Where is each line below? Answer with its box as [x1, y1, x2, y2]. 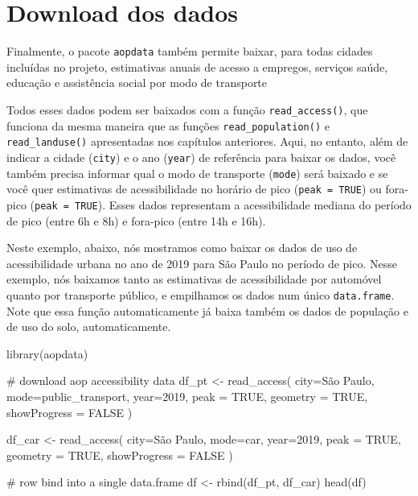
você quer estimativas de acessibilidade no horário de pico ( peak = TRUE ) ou [6, 180, 382, 197]
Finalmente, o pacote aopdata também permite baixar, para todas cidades [6, 43, 373, 60]
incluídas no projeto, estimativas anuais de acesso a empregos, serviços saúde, [6, 58, 388, 75]
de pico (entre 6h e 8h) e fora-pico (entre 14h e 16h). [6, 212, 266, 229]
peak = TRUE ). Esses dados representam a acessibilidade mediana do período [35, 196, 412, 213]
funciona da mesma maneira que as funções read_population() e [6, 117, 330, 134]
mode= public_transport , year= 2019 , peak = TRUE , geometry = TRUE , [6, 387, 368, 404]
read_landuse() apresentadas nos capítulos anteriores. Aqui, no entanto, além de [6, 133, 408, 150]
